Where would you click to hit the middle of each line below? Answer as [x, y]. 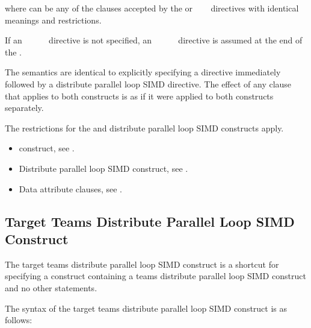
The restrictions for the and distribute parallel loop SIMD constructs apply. [144, 128]
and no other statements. [51, 287]
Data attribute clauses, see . [70, 188]
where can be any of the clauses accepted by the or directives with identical [152, 8]
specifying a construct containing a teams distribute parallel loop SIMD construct [155, 276]
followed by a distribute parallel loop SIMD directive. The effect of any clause [148, 84]
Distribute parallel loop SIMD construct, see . [103, 168]
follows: [19, 320]
